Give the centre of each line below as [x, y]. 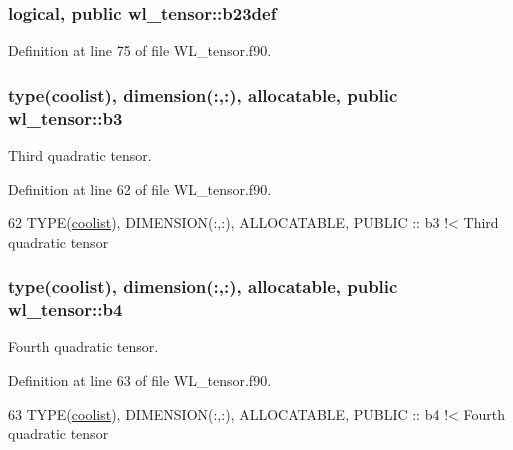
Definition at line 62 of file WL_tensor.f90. [140, 188]
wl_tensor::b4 [65, 309]
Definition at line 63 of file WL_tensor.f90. [140, 380]
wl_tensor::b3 [65, 117]
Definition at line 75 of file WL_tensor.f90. [140, 50]
